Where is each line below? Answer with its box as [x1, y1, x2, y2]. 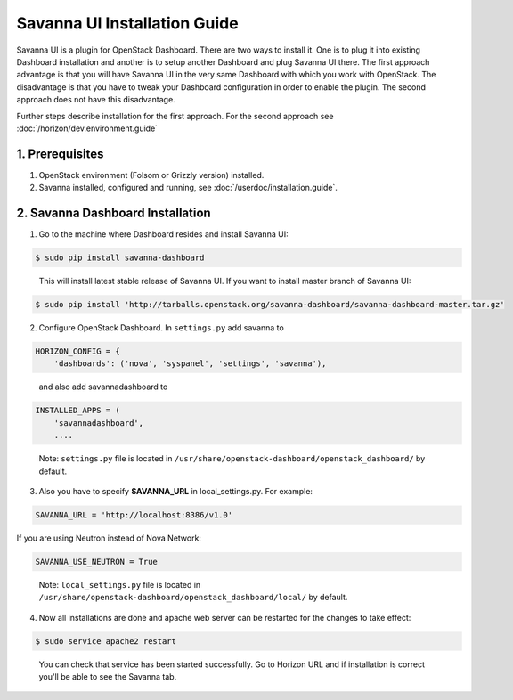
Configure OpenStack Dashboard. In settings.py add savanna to [38, 322, 284, 333]
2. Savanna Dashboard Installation [16, 206, 211, 220]
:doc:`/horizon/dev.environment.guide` [16, 123, 159, 134]
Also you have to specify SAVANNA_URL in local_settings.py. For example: [38, 485, 313, 496]
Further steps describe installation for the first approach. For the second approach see [16, 110, 334, 121]
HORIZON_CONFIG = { [35, 346, 120, 356]
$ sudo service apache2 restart [35, 636, 177, 646]
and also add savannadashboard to [38, 381, 168, 392]
